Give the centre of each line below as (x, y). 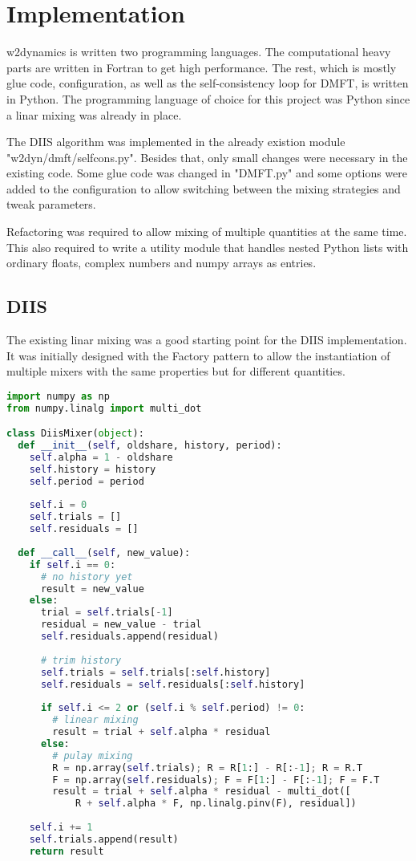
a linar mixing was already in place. (94, 114)
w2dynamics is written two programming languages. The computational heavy (199, 52)
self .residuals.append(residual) (129, 637)
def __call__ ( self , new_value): (104, 552)
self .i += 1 (61, 828)
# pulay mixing (93, 755)
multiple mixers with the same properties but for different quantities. (176, 371)
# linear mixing (95, 720)
